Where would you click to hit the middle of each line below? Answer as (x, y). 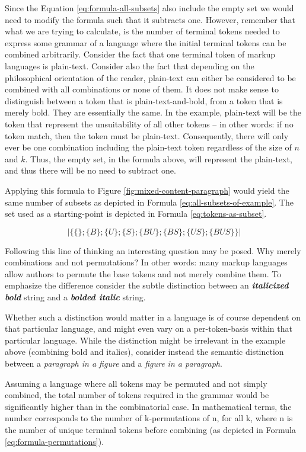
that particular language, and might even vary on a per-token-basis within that (149, 328)
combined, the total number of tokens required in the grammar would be (137, 395)
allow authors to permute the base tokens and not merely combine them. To (143, 273)
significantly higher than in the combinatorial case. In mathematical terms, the (148, 406)
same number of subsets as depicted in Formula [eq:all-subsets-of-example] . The (149, 202)
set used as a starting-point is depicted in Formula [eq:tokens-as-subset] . (136, 214)
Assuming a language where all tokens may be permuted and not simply (136, 383)
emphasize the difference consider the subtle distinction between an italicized (147, 285)
